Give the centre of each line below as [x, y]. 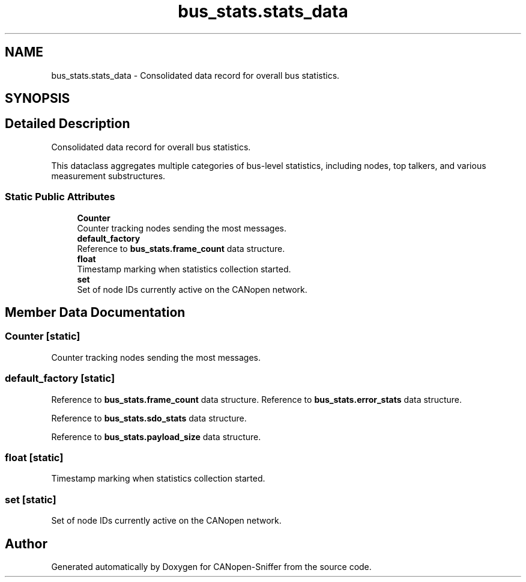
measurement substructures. [108, 176]
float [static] [34, 457]
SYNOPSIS [38, 99]
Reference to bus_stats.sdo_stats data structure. [149, 418]
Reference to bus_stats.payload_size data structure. [156, 437]
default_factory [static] [60, 378]
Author [26, 544]
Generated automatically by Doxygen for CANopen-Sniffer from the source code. [211, 566]
